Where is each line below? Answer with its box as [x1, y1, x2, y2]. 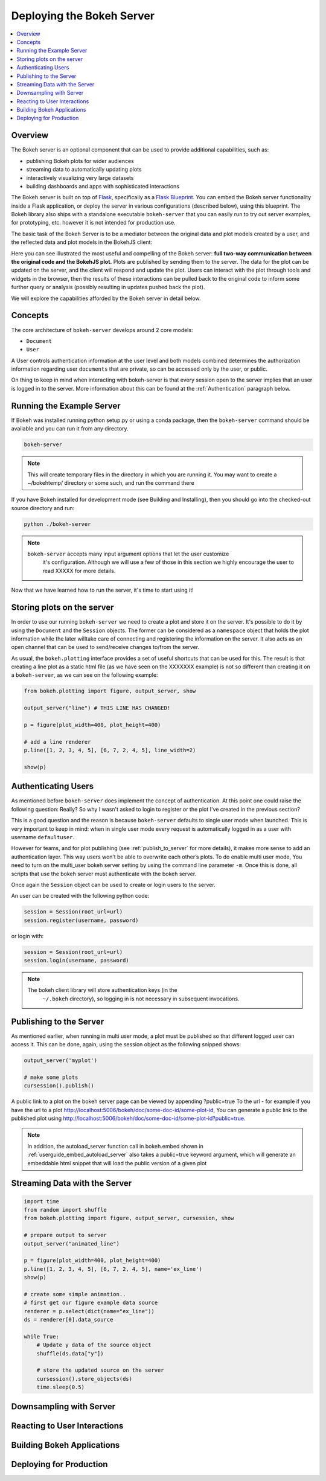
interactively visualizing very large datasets [26, 174, 134, 181]
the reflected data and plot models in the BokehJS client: [11, 238, 153, 246]
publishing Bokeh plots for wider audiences [26, 157, 134, 164]
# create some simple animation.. [24, 1291, 126, 1297]
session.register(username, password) [24, 916, 139, 924]
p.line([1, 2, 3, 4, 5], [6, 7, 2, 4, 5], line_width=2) [24, 747, 196, 754]
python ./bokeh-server [24, 520, 91, 528]
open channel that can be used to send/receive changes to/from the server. [11, 644, 199, 651]
